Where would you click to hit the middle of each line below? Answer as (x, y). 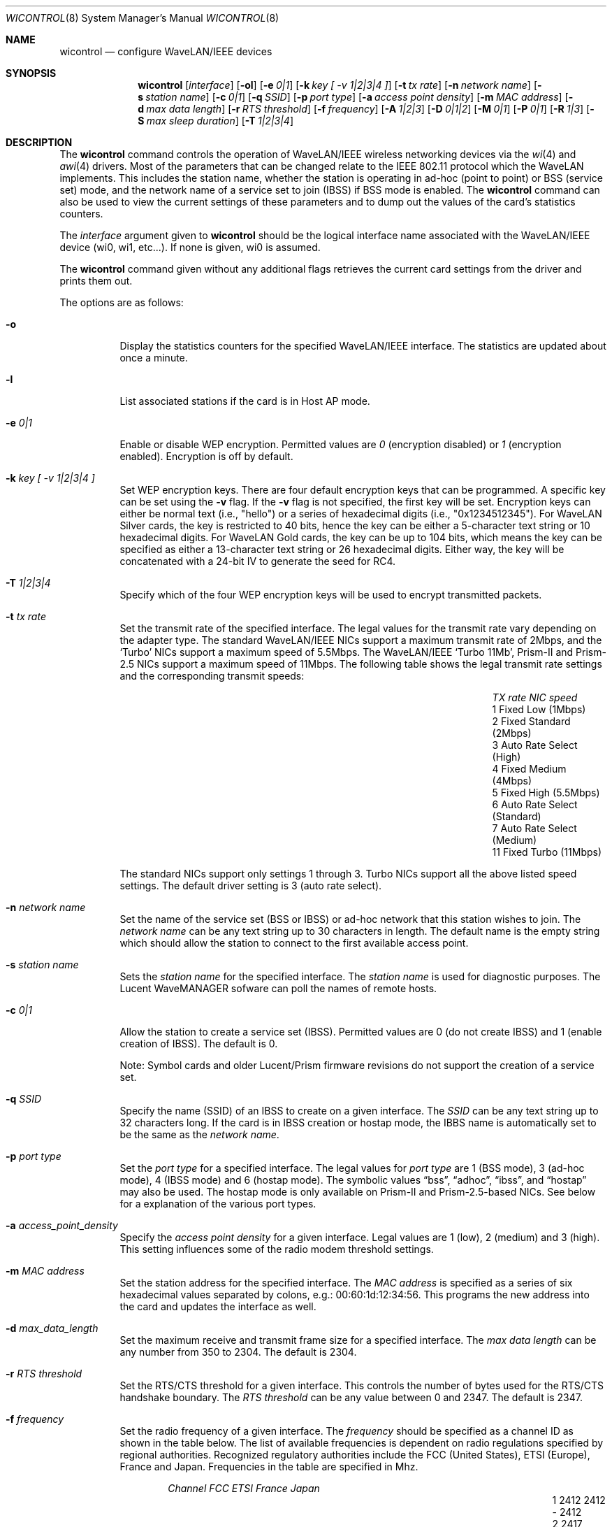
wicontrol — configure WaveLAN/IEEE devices (166, 51)
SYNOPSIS (31, 73)
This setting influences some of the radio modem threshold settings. (277, 1249)
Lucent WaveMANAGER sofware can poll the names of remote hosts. (278, 988)
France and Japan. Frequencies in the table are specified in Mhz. (269, 1467)
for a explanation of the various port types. (218, 1204)
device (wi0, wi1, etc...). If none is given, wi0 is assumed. (190, 247)
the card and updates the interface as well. (218, 1306)
